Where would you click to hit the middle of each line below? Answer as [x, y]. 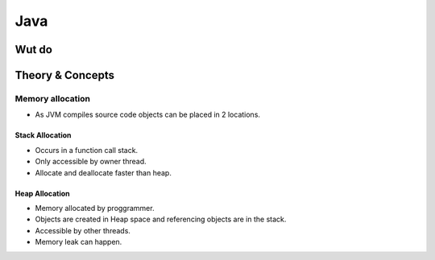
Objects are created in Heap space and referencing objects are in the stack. [161, 219]
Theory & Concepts [64, 75]
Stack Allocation [43, 135]
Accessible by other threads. [83, 230]
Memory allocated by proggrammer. [95, 208]
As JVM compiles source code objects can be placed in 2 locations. [148, 115]
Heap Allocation [42, 193]
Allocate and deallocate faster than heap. [104, 172]
